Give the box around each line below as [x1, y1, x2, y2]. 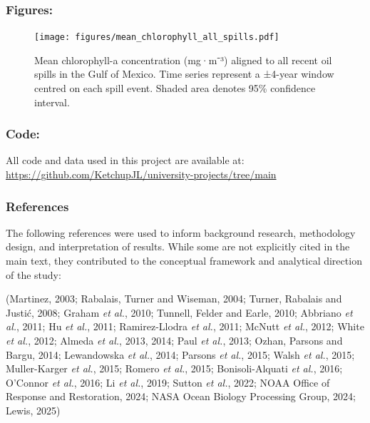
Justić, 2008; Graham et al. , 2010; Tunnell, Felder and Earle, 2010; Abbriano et [6, 305, 353, 320]
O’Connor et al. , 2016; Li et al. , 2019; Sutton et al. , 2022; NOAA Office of [6, 374, 330, 389]
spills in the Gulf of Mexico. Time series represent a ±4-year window [34, 66, 334, 81]
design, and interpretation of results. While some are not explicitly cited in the [6, 239, 350, 254]
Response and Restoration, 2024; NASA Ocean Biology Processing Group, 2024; [6, 389, 356, 404]
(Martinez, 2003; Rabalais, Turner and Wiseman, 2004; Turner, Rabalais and [6, 291, 342, 306]
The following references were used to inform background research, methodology [6, 225, 356, 240]
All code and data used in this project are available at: [6, 153, 245, 168]
